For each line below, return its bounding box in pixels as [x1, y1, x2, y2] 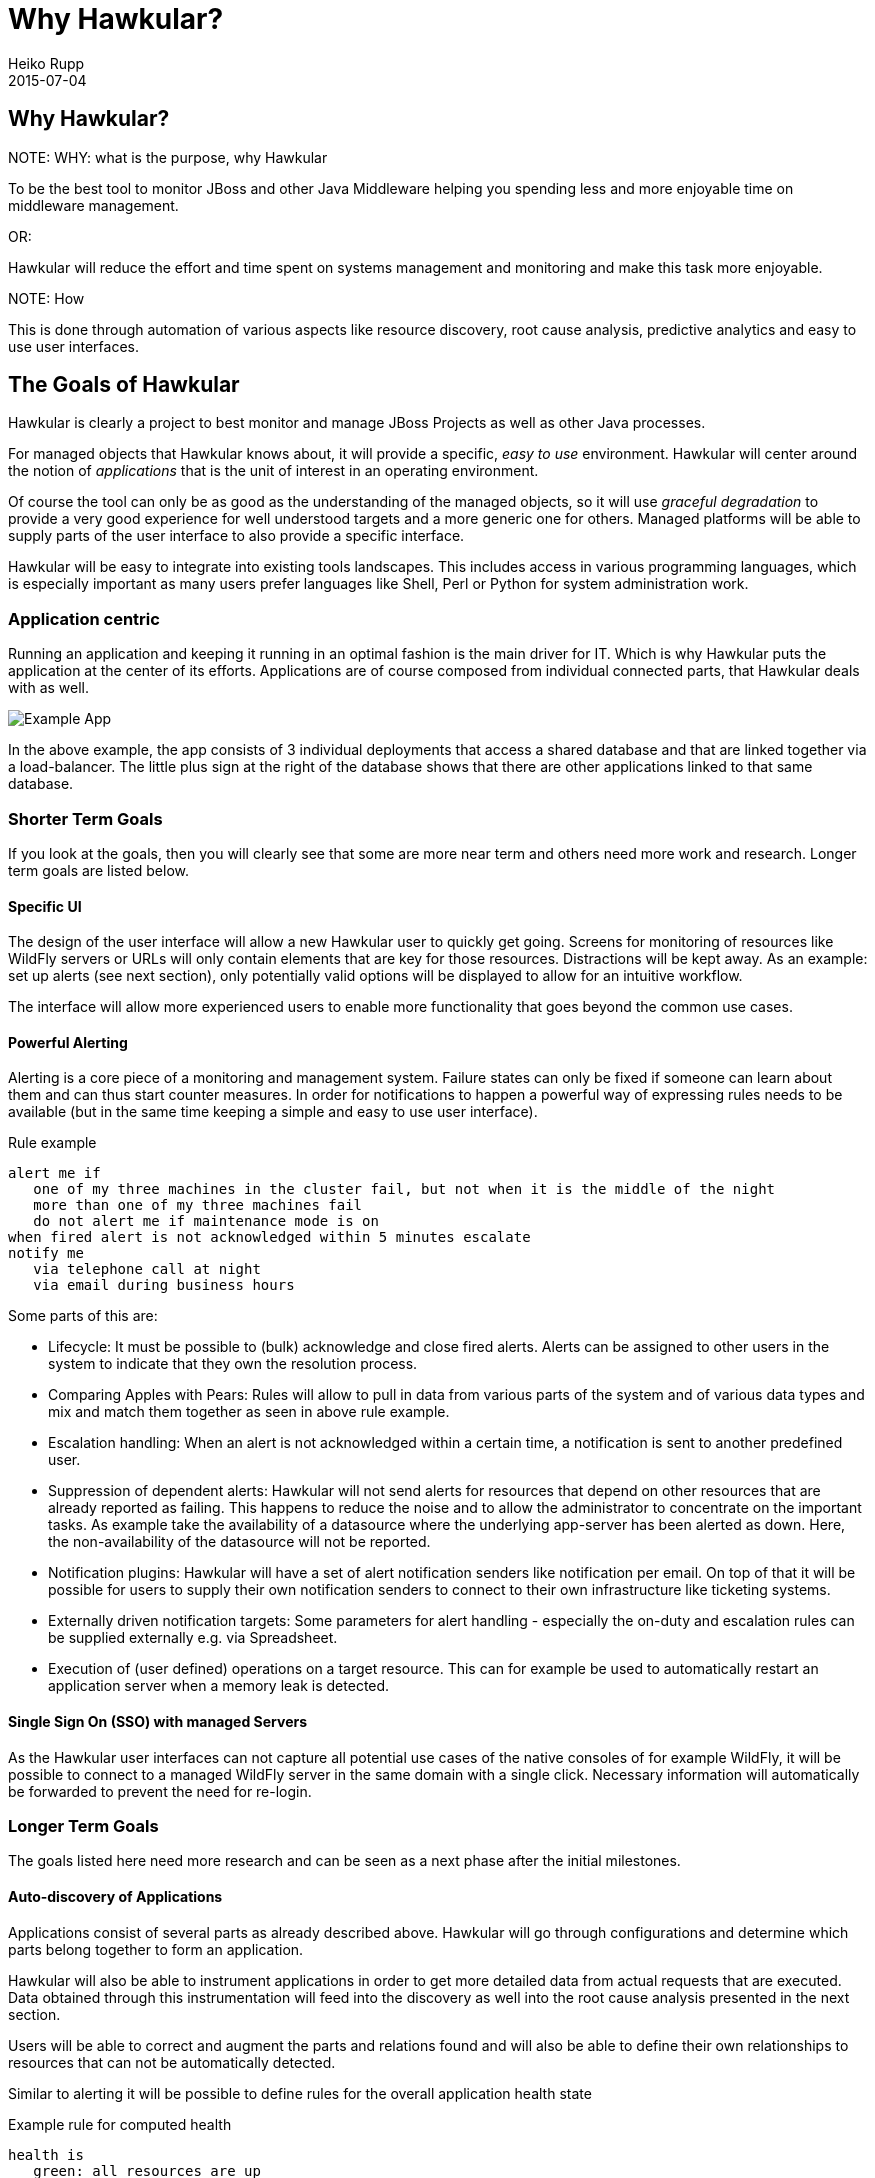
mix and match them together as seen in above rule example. [48, 1403, 450, 1421]
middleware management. [8, 196, 179, 214]
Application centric [8, 608, 160, 629]
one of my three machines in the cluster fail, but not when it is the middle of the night [33, 1181, 776, 1198]
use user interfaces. [8, 337, 139, 355]
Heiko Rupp [8, 54, 85, 72]
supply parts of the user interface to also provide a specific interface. [8, 527, 465, 545]
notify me [8, 1245, 84, 1262]
